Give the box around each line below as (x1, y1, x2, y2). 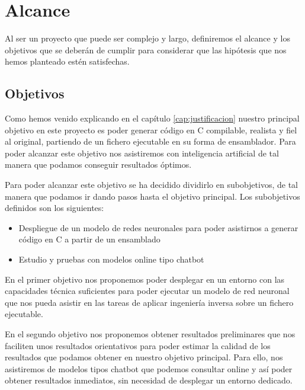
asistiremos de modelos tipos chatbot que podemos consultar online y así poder (5, 362, 293, 375)
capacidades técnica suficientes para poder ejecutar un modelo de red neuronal (5, 284, 290, 297)
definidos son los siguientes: (5, 202, 104, 214)
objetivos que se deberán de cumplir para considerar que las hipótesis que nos (5, 43, 287, 56)
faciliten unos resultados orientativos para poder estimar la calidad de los (5, 339, 271, 351)
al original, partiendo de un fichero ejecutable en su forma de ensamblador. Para (5, 135, 296, 148)
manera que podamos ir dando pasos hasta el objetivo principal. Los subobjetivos (5, 190, 300, 202)
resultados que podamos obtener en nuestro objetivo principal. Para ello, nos (5, 351, 283, 363)
